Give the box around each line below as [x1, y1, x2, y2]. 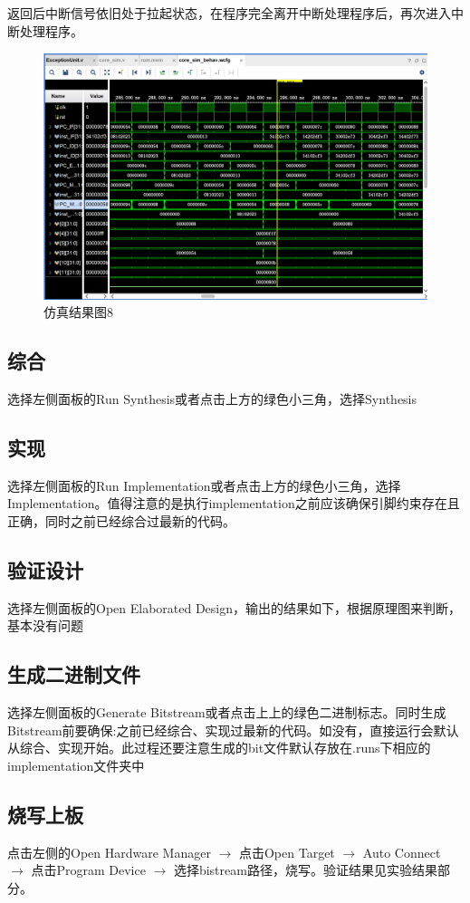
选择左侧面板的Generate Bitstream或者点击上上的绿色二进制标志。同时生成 [7, 703, 446, 722]
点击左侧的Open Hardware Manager [7, 842, 211, 861]
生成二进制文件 [7, 660, 140, 688]
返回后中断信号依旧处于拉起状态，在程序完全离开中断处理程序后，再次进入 [7, 4, 451, 22]
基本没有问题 [7, 616, 83, 635]
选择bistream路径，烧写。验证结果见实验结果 [173, 860, 437, 879]
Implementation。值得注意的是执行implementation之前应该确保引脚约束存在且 [7, 494, 460, 513]
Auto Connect [362, 842, 441, 861]
